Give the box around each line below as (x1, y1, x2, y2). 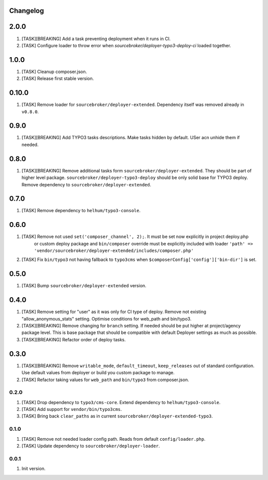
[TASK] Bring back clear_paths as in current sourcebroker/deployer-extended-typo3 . (21, 413, 213, 419)
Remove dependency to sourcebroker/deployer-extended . (21, 181, 151, 187)
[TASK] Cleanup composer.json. (21, 69, 87, 75)
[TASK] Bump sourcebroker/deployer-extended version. (21, 283, 146, 289)
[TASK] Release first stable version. (21, 76, 94, 81)
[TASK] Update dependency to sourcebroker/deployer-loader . (21, 443, 160, 449)
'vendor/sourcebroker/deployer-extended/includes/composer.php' (34, 248, 194, 253)
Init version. (21, 466, 46, 472)
